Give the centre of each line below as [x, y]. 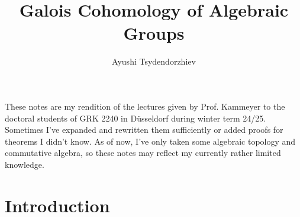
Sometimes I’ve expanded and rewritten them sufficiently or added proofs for [144, 130]
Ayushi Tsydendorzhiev [154, 61]
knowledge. [25, 164]
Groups [154, 33]
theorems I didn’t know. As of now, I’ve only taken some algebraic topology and [150, 141]
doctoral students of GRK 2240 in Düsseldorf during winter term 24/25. [136, 118]
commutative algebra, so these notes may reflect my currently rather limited [143, 153]
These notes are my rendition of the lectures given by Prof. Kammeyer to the [145, 106]
